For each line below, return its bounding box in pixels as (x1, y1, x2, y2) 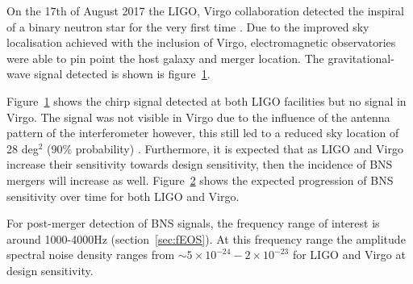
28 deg (6, 140, 39, 157)
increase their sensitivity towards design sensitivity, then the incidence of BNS (6, 156, 393, 173)
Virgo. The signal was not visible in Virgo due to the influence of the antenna (6, 108, 390, 125)
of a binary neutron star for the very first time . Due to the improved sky (6, 18, 369, 35)
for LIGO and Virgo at (292, 246, 406, 263)
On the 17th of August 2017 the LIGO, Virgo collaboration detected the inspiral (6, 2, 404, 19)
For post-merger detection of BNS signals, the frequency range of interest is (6, 215, 380, 232)
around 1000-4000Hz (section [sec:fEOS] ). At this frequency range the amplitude (6, 230, 406, 247)
